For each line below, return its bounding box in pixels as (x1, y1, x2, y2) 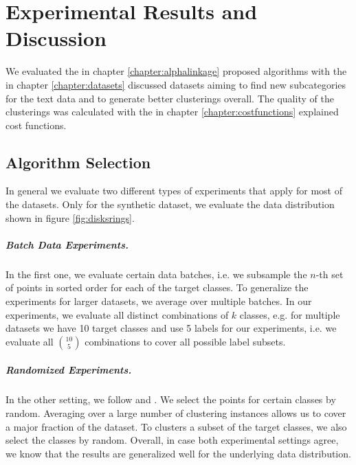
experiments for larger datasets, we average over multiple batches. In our (5, 294, 312, 308)
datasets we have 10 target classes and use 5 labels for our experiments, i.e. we (5, 321, 337, 335)
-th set (315, 266, 344, 281)
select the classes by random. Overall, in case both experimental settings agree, (5, 433, 339, 447)
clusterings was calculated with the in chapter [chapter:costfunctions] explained (5, 104, 339, 119)
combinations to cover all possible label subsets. (85, 334, 286, 348)
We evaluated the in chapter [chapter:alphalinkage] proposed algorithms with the (5, 64, 347, 78)
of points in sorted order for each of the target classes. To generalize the (5, 280, 309, 295)
